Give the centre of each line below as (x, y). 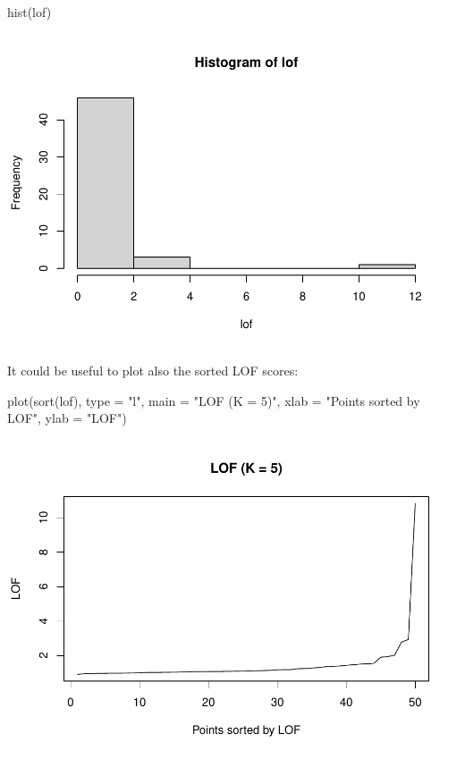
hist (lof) (30, 12)
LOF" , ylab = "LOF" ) (67, 418)
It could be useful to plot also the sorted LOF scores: (153, 371)
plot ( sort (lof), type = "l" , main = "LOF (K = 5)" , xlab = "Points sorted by (214, 400)
